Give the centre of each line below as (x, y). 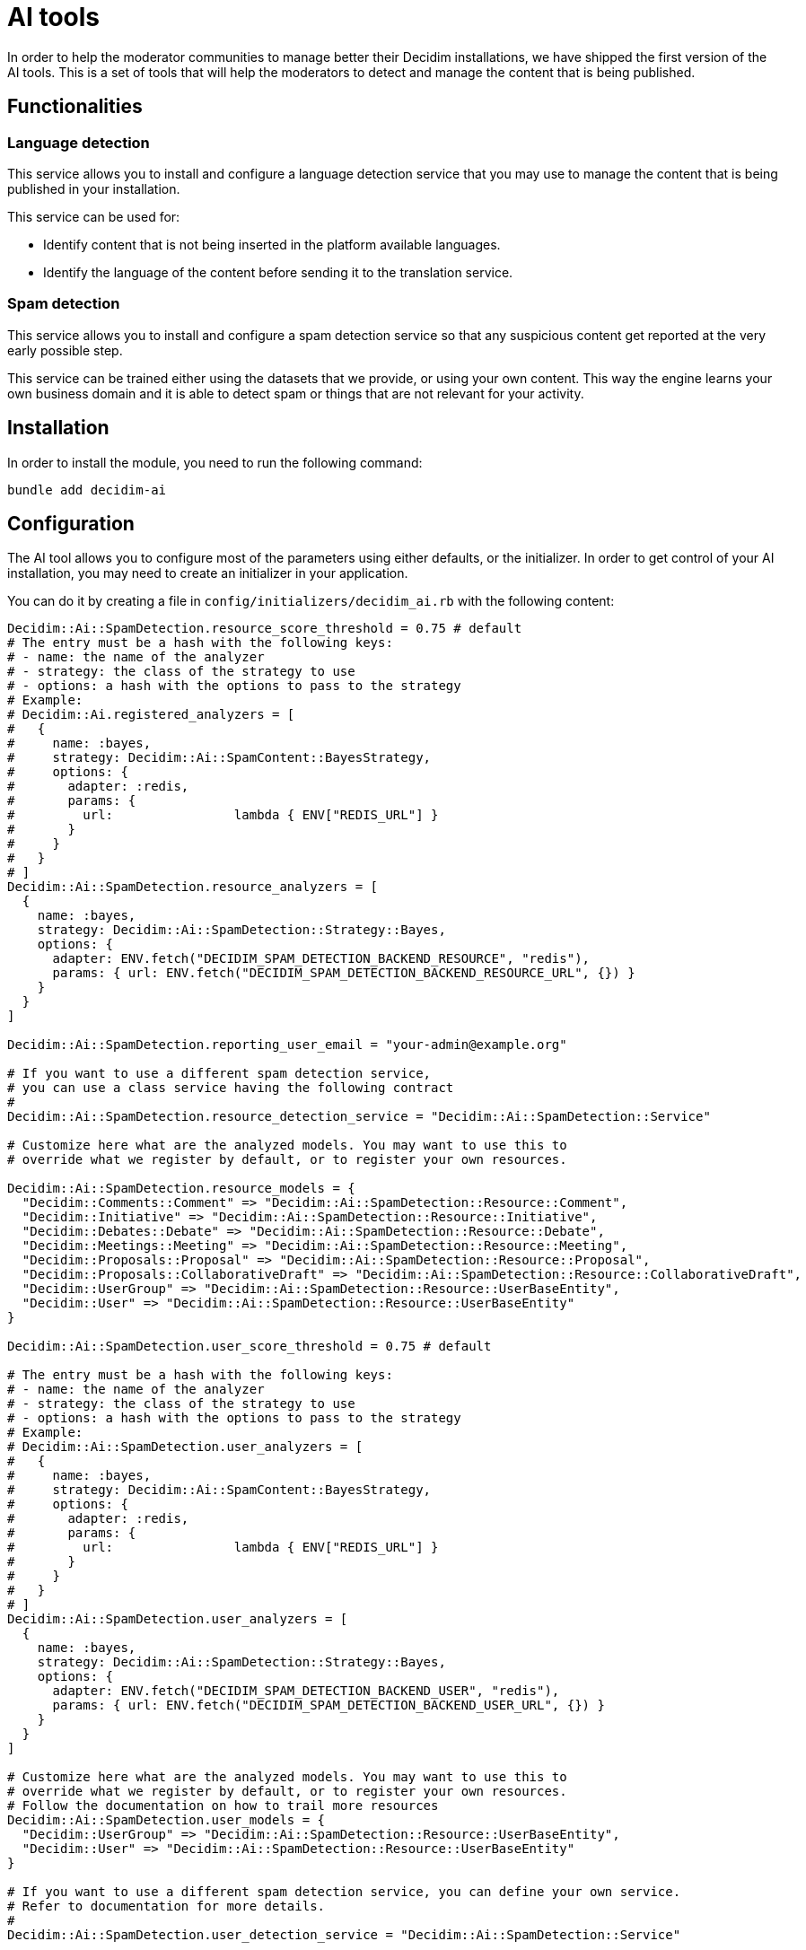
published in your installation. (94, 188)
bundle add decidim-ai (87, 490)
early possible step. (65, 350)
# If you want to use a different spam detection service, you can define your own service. (344, 1892)
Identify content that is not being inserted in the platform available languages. (272, 244)
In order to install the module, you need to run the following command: (215, 462)
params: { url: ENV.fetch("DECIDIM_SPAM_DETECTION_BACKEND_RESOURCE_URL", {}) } (344, 973)
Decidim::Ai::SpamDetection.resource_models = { (181, 1189)
